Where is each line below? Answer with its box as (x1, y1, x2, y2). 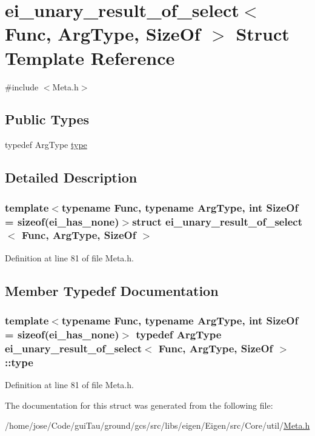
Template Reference (5, 45, 175, 70)
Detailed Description (5, 168, 138, 187)
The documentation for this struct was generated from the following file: (5, 398, 273, 411)
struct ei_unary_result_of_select (132, 213, 302, 229)
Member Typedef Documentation (5, 281, 219, 300)
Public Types (5, 110, 90, 129)
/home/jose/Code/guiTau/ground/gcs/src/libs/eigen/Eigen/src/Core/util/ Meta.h (5, 419, 310, 432)
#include (5, 80, 39, 93)
